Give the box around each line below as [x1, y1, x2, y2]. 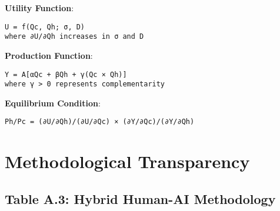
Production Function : [5, 49, 93, 61]
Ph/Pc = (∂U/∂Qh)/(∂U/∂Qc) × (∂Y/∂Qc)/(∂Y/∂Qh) [5, 118, 195, 126]
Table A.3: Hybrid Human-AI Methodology [5, 189, 276, 207]
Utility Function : [5, 2, 74, 14]
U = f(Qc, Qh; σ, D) [5, 22, 85, 31]
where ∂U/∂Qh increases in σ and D [5, 32, 144, 41]
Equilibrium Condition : [5, 96, 101, 109]
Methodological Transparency [5, 149, 250, 173]
